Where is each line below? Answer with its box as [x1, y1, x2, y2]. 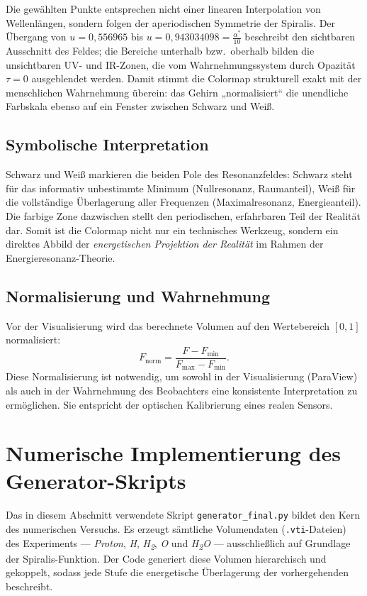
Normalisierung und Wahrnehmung [6, 285, 271, 307]
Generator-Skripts [6, 466, 186, 495]
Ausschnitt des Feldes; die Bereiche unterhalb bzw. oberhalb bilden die [6, 43, 315, 58]
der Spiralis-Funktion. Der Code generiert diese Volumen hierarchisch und [6, 551, 327, 565]
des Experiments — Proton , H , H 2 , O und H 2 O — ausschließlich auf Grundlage [6, 535, 351, 552]
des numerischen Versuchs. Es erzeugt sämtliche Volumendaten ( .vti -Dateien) [6, 521, 346, 536]
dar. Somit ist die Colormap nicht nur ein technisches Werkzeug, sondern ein [6, 222, 339, 237]
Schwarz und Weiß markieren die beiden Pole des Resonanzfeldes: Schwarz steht [6, 167, 353, 182]
